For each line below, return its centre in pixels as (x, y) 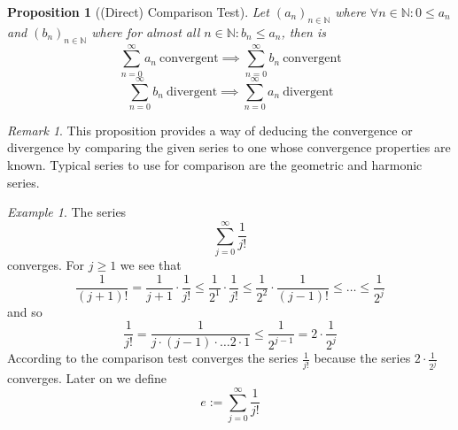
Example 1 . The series (67, 212)
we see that (151, 264)
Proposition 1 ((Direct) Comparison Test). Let (138, 12)
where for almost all (146, 31)
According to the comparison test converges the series (153, 358)
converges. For (46, 264)
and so (25, 311)
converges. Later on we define (87, 378)
